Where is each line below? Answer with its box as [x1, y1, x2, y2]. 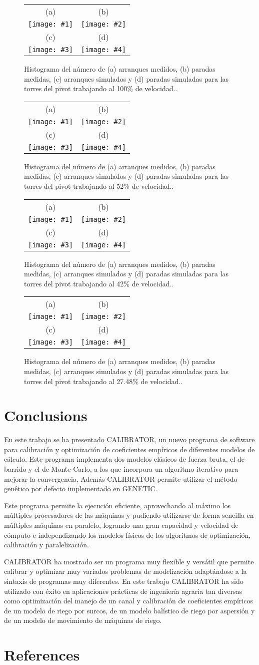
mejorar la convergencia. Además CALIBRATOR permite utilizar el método [4, 473, 237, 484]
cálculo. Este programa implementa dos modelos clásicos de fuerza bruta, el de [4, 454, 244, 464]
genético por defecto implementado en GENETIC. [4, 483, 157, 494]
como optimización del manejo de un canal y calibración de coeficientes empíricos [4, 595, 253, 606]
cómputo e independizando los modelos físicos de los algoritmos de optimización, [4, 529, 251, 540]
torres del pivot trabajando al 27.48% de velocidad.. [24, 376, 183, 386]
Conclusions [4, 405, 87, 426]
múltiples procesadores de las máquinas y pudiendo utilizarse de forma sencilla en [4, 510, 254, 520]
